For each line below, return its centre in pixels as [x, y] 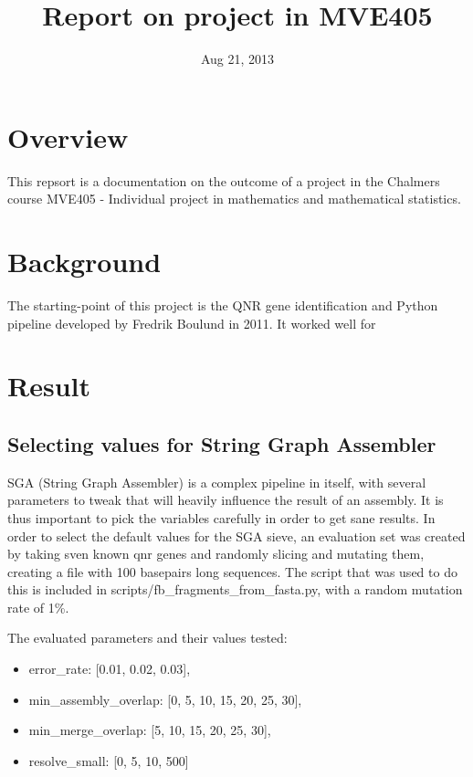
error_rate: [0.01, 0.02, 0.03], [110, 669]
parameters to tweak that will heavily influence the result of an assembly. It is [226, 500]
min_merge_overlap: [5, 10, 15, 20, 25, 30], [150, 730]
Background [84, 262]
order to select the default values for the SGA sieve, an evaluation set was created [236, 535]
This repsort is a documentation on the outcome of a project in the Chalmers [224, 180]
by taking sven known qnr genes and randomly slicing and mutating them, [216, 554]
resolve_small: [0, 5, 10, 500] [109, 760]
